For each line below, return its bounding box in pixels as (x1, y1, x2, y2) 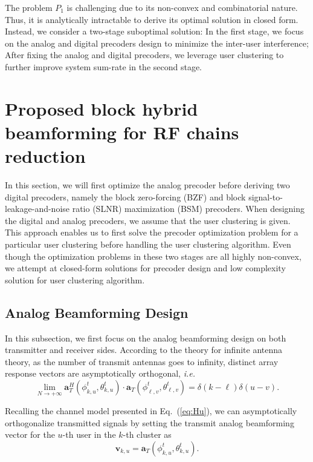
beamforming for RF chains (5, 119, 239, 144)
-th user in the (62, 428, 116, 441)
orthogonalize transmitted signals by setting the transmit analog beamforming (5, 416, 294, 429)
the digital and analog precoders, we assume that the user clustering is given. (5, 214, 291, 226)
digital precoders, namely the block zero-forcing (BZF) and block (5, 190, 246, 203)
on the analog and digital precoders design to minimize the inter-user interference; (5, 36, 309, 49)
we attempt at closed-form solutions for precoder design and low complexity (5, 262, 286, 274)
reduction (5, 144, 86, 168)
